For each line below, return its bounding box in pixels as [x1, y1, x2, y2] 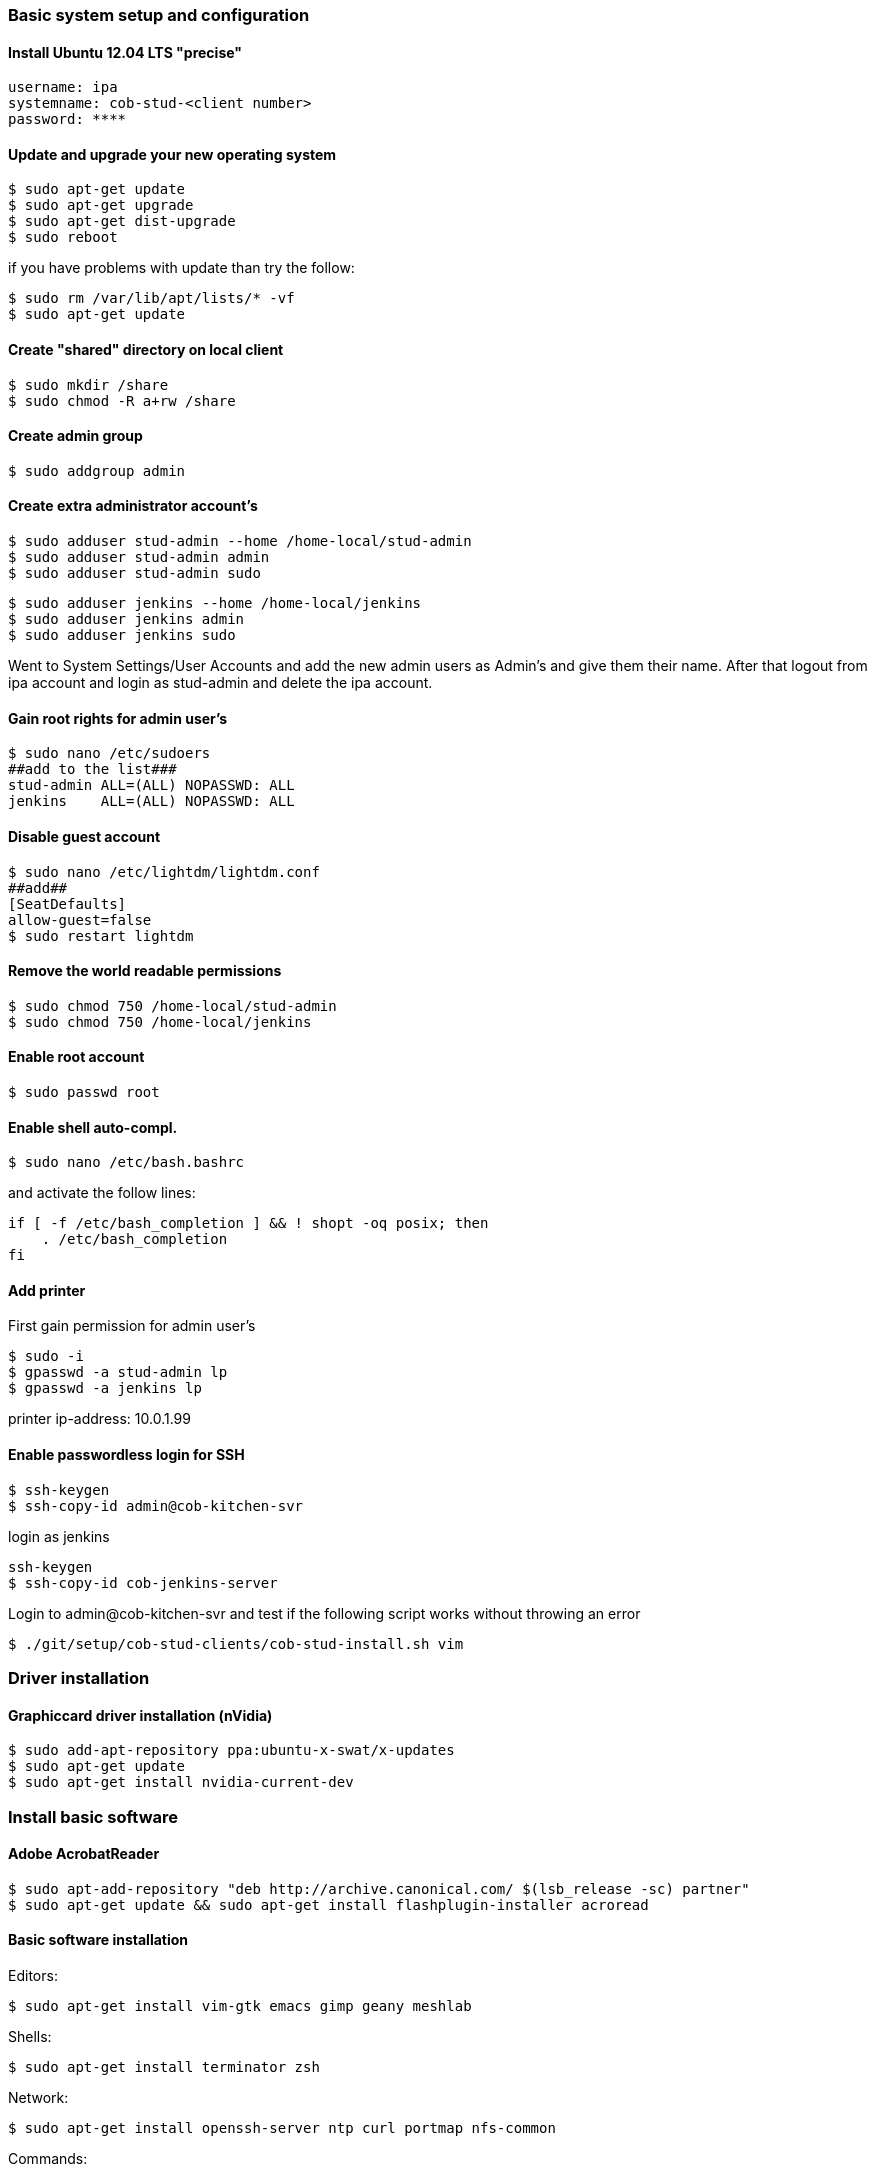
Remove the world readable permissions [8, 962, 282, 980]
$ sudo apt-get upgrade [8, 197, 194, 214]
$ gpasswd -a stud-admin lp [8, 1364, 228, 1381]
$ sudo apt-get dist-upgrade [8, 213, 236, 230]
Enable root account [8, 1048, 145, 1066]
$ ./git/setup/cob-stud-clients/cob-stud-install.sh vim [8, 1635, 464, 1652]
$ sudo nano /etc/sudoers [8, 745, 211, 762]
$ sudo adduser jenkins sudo [8, 627, 236, 644]
